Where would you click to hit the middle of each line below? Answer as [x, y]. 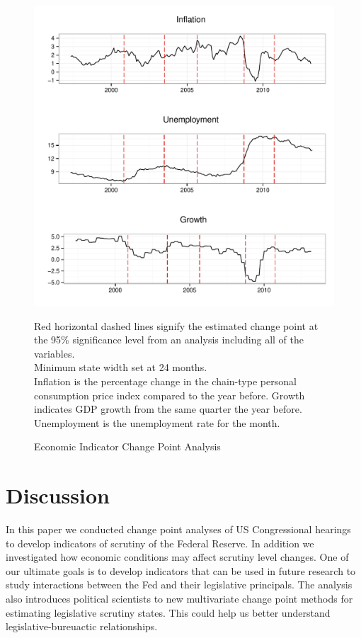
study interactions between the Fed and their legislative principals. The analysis [179, 585]
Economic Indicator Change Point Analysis [127, 446]
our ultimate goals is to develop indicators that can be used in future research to [181, 570]
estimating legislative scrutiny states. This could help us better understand [168, 612]
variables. [55, 353]
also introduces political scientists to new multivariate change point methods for [179, 599]
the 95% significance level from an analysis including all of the [169, 340]
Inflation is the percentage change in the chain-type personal [165, 381]
